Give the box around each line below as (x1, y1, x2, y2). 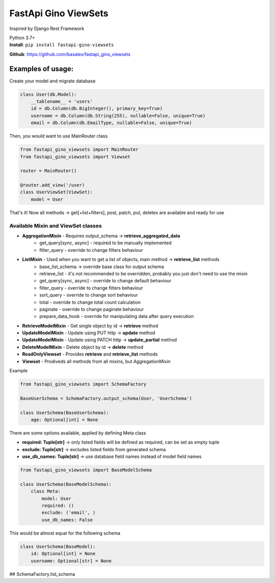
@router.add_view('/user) (20, 182, 85, 188)
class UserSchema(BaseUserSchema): (20, 410, 109, 416)
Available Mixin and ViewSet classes (9, 222, 102, 229)
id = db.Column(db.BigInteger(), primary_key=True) (31, 106, 163, 111)
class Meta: (31, 488, 61, 494)
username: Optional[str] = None (31, 558, 112, 564)
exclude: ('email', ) (41, 510, 96, 516)
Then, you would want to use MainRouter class (9, 133, 108, 139)
